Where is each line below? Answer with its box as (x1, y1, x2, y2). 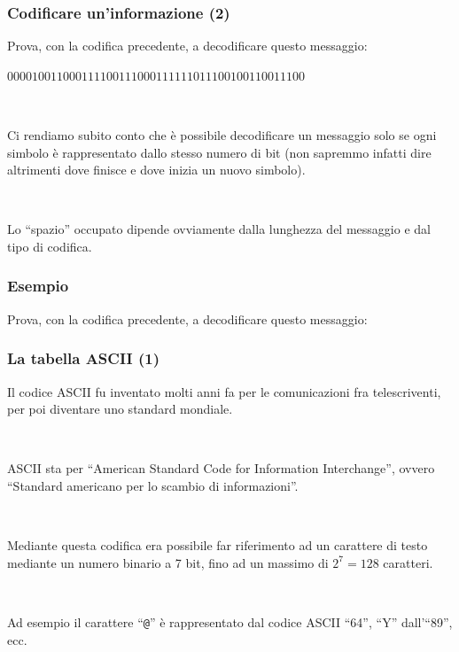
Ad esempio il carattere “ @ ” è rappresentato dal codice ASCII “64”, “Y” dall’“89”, (7, 612, 453, 631)
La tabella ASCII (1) (7, 347, 159, 369)
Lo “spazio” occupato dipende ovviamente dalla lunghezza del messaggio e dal (7, 220, 431, 238)
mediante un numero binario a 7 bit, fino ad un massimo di (7, 553, 329, 571)
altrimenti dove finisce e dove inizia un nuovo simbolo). (7, 160, 306, 179)
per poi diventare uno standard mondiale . (7, 400, 233, 418)
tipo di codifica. (7, 237, 92, 255)
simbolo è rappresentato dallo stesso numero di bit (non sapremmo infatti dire (7, 143, 432, 161)
